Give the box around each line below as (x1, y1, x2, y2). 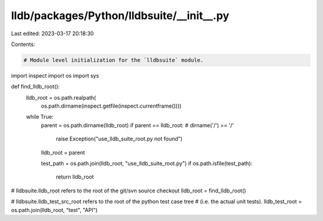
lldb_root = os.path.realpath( (26, 94, 96, 101)
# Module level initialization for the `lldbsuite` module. (23, 57, 204, 63)
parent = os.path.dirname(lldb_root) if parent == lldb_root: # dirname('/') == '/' (41, 121, 234, 128)
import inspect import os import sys (11, 72, 99, 79)
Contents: (11, 41, 35, 48)
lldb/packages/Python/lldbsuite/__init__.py (11, 9, 230, 22)
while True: (26, 113, 54, 121)
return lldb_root (56, 173, 94, 180)
